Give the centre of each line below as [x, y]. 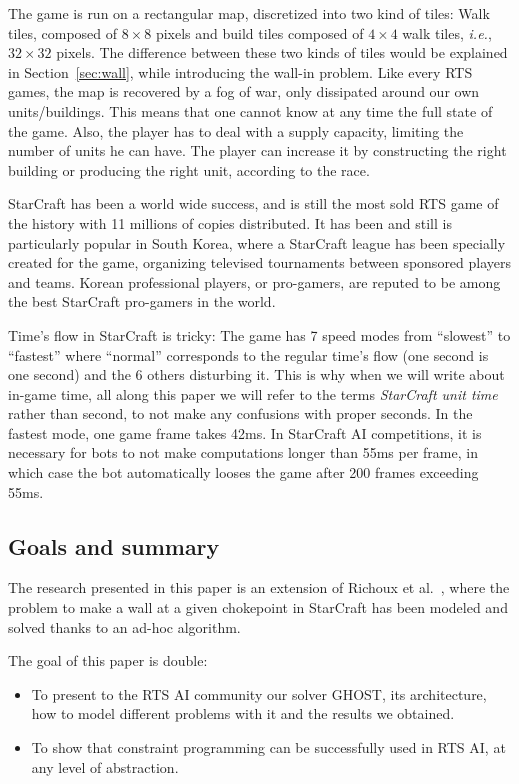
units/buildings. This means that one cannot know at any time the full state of [250, 110]
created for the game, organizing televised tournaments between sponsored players [260, 262]
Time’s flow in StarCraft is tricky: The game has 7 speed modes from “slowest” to [259, 334]
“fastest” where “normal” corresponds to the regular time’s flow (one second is [248, 354]
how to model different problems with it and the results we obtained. [243, 713]
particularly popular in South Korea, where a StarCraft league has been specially [257, 242]
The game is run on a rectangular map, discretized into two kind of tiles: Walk [249, 13]
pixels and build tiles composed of [259, 32]
